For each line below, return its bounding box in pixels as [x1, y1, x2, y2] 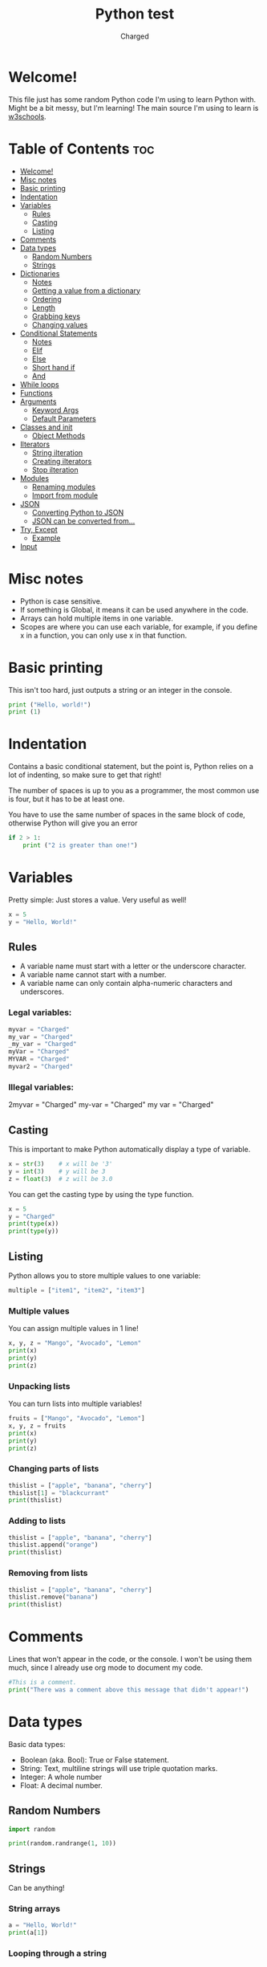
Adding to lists [8, 1515, 67, 1526]
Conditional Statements [19, 328, 98, 338]
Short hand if [31, 362, 75, 372]
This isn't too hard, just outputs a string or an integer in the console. [8, 685, 233, 694]
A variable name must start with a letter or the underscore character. [19, 961, 247, 971]
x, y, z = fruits [8, 1422, 67, 1430]
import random [8, 1825, 56, 1833]
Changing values [31, 320, 88, 329]
